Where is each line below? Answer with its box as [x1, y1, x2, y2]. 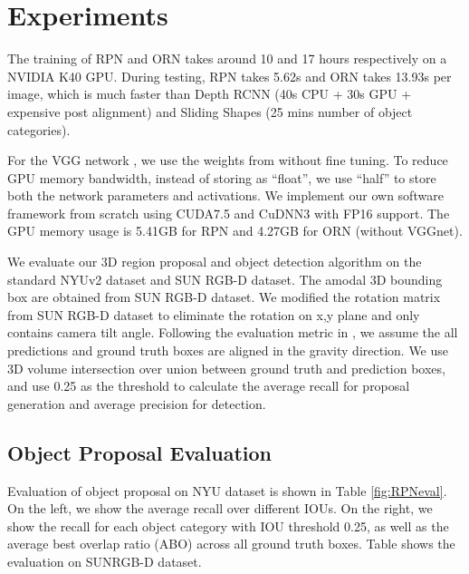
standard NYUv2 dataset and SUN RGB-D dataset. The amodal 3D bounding [7, 269, 443, 288]
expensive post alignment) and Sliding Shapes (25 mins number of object [7, 102, 413, 121]
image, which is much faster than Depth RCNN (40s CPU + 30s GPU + [7, 84, 412, 103]
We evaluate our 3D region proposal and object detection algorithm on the [7, 252, 422, 271]
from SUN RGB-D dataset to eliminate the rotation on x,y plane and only [7, 305, 420, 324]
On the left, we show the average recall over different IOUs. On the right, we [7, 499, 433, 518]
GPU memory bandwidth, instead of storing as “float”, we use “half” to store [7, 168, 436, 187]
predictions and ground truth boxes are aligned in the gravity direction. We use [7, 341, 449, 360]
